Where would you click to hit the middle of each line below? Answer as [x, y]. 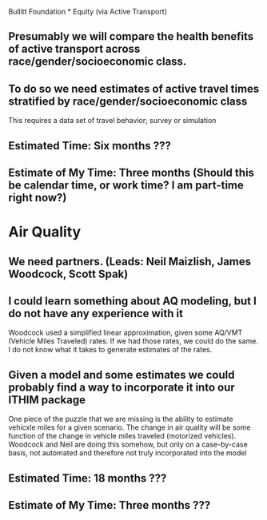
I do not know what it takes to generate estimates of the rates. [110, 350]
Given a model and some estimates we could [122, 375]
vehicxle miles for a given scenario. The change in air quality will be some [130, 427]
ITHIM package [47, 400]
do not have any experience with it [96, 314]
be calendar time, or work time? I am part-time [126, 185]
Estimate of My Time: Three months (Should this [131, 172]
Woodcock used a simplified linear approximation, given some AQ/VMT [126, 333]
